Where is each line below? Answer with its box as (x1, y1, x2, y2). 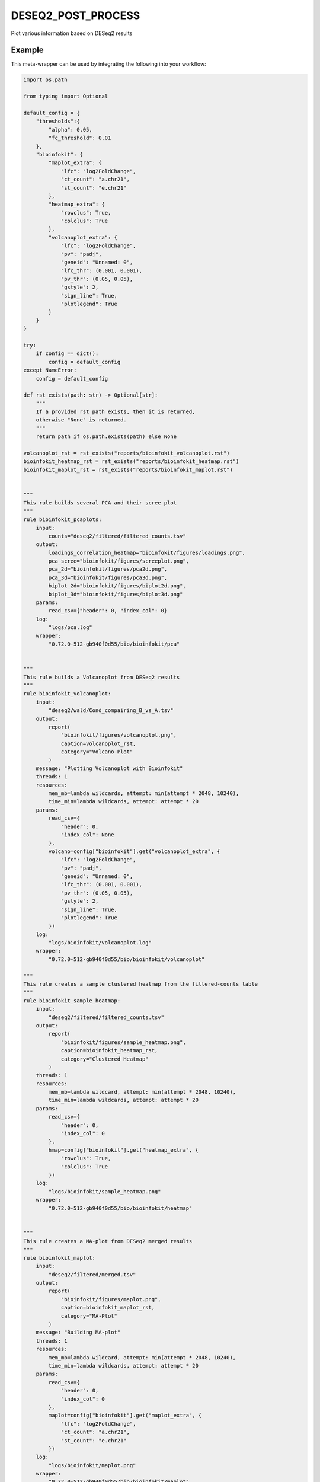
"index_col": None (60, 831, 115, 838)
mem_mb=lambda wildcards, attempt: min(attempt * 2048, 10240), (48, 790, 239, 797)
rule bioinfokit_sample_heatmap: (23, 997, 121, 1004)
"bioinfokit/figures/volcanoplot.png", (60, 732, 177, 739)
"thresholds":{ (36, 118, 80, 124)
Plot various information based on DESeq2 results (11, 30, 133, 37)
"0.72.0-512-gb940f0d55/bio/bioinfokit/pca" (48, 641, 180, 647)
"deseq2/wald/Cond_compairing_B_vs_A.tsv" (48, 707, 174, 714)
